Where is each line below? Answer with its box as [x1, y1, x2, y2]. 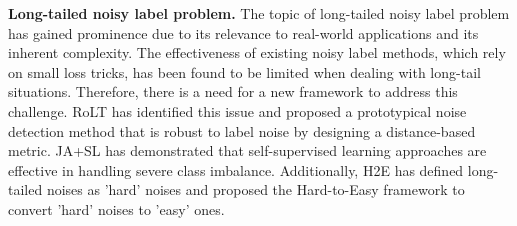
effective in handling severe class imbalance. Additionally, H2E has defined [8, 159, 464, 180]
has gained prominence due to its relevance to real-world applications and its [8, 22, 479, 43]
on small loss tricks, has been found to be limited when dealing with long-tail [8, 61, 481, 82]
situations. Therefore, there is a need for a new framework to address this [8, 81, 458, 102]
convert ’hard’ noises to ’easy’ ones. [8, 198, 225, 219]
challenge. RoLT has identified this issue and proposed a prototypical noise [8, 100, 467, 121]
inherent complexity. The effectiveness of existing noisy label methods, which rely [8, 42, 506, 63]
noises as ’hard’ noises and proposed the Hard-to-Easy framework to [46, 179, 465, 200]
